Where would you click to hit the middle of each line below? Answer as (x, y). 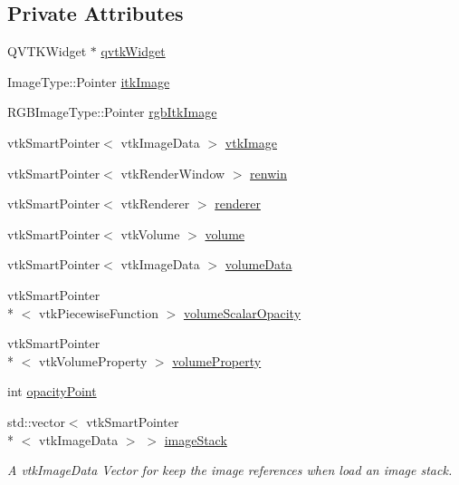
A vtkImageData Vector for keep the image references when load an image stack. (230, 470)
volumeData (258, 264)
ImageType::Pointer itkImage (89, 81)
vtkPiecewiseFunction (98, 312)
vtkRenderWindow (173, 173)
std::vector (36, 421)
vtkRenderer (155, 204)
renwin (268, 173)
